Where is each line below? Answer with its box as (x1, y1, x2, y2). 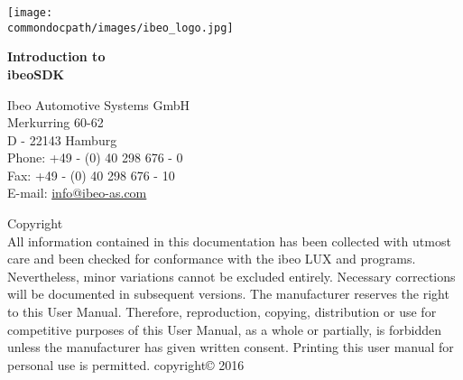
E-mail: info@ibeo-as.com (7, 183, 147, 202)
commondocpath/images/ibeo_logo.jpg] (7, 21, 234, 34)
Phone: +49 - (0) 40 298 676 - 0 (7, 148, 183, 167)
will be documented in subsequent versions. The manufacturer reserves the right (7, 284, 449, 303)
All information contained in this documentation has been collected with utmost (7, 231, 451, 250)
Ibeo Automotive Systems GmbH (7, 95, 190, 114)
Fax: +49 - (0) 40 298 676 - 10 (7, 165, 175, 184)
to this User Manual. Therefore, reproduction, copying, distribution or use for (7, 302, 437, 321)
